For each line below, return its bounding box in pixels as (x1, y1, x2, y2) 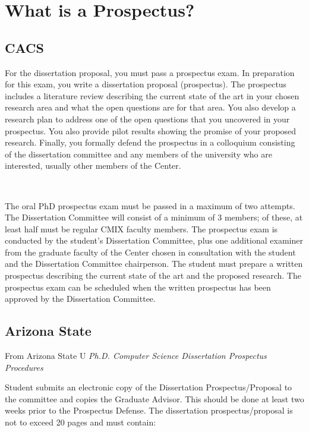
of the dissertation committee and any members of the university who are (5, 147, 272, 160)
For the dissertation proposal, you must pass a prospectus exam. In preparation (5, 66, 295, 78)
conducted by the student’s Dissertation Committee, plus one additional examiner (5, 234, 303, 247)
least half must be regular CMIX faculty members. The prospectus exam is (5, 222, 278, 235)
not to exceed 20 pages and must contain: (5, 416, 156, 428)
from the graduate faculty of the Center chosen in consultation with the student (5, 245, 296, 258)
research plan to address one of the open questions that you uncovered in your (5, 112, 290, 125)
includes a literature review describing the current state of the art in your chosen (5, 89, 299, 102)
